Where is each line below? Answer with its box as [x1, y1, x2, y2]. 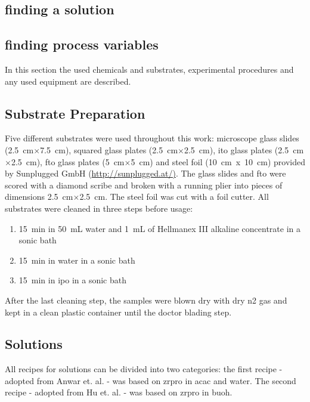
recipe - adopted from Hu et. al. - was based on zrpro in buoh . [5, 386, 232, 398]
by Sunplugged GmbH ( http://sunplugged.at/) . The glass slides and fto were [5, 167, 286, 180]
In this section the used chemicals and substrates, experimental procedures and [5, 63, 294, 75]
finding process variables [5, 35, 159, 54]
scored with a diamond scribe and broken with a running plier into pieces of [5, 178, 283, 191]
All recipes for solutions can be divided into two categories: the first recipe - [5, 363, 283, 375]
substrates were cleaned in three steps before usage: [5, 202, 193, 214]
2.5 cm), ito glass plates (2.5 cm [184, 143, 304, 156]
